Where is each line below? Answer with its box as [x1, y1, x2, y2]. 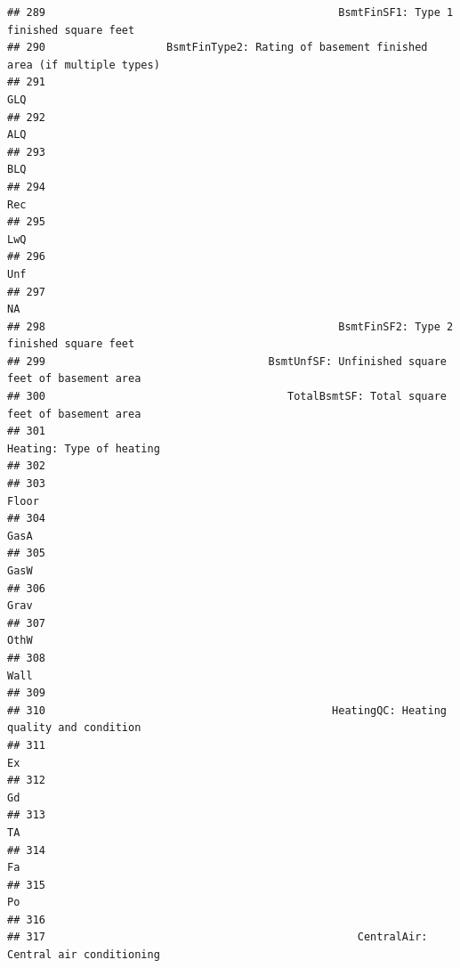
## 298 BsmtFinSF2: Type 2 [7, 320, 454, 333]
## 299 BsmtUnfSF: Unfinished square [7, 354, 447, 368]
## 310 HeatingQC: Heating [7, 704, 447, 717]
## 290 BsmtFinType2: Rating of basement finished [7, 41, 428, 54]
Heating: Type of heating [7, 442, 160, 455]
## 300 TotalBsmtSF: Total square [7, 390, 447, 403]
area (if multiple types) [7, 58, 160, 71]
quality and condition [7, 721, 141, 735]
